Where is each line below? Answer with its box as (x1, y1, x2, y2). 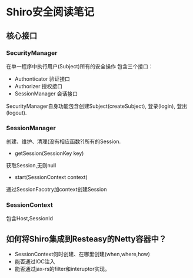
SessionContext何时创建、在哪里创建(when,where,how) (14, 251, 150, 258)
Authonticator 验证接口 (14, 75, 71, 82)
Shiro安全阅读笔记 (6, 5, 95, 19)
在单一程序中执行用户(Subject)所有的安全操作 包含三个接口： (6, 62, 154, 69)
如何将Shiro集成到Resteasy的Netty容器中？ (6, 234, 167, 244)
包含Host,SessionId (6, 215, 54, 222)
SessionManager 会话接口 (14, 90, 78, 97)
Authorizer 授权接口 (14, 82, 63, 90)
